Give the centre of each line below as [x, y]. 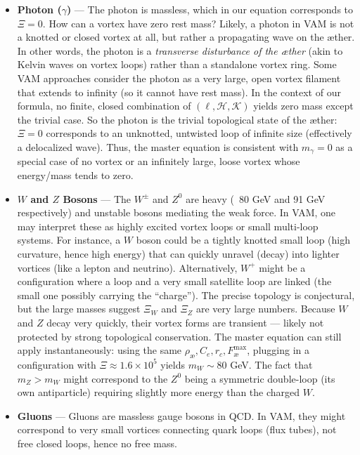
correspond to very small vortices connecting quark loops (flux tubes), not [177, 429]
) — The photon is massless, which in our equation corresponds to [210, 9]
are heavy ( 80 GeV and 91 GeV [256, 198]
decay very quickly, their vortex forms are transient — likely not [185, 322]
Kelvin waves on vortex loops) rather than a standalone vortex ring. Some [177, 64]
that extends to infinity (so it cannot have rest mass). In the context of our [179, 92]
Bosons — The [97, 198]
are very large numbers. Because [265, 309]
